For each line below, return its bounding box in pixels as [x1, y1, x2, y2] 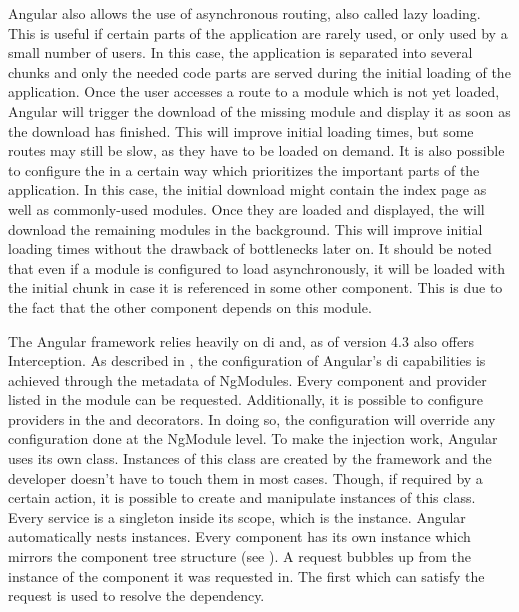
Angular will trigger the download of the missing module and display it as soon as [8, 100, 511, 121]
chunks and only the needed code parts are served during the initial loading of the [8, 61, 511, 82]
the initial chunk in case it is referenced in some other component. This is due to [8, 277, 503, 298]
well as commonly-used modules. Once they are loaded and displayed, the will [8, 198, 485, 219]
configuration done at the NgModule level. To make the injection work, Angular [8, 428, 498, 449]
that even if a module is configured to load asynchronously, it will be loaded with [8, 257, 505, 278]
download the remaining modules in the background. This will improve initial [8, 218, 483, 239]
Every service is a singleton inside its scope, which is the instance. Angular [8, 506, 466, 527]
